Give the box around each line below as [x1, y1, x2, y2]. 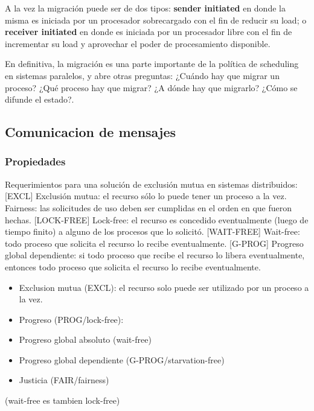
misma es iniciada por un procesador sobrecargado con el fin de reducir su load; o [5, 13, 307, 26]
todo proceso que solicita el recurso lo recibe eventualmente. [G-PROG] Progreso [5, 237, 304, 249]
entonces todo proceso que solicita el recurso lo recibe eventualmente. [5, 260, 261, 273]
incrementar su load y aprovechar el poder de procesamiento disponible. [5, 37, 271, 49]
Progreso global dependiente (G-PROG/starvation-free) [19, 353, 225, 366]
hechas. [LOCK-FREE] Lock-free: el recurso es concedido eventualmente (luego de [5, 213, 309, 226]
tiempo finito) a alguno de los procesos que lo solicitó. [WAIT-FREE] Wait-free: [5, 225, 300, 238]
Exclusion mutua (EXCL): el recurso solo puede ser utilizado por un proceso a [19, 281, 309, 293]
